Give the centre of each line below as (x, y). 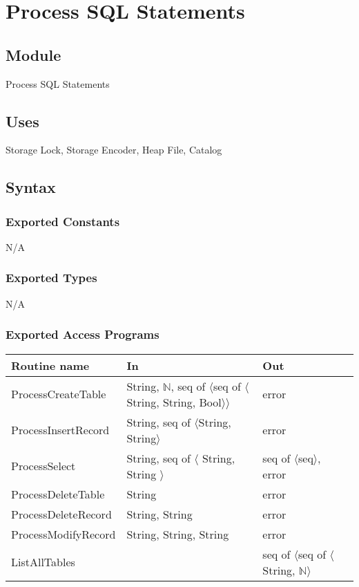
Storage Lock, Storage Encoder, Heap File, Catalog (114, 150)
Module (33, 54)
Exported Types (51, 278)
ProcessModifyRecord (64, 534)
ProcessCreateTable (59, 394)
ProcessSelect (43, 466)
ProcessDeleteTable (58, 494)
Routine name (50, 365)
